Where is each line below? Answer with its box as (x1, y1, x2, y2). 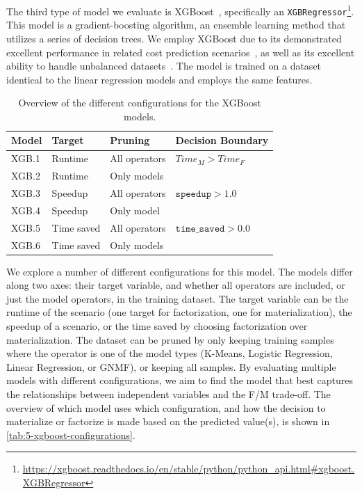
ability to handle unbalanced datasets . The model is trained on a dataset (6, 58, 322, 73)
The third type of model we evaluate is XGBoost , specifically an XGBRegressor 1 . (6, 2, 354, 18)
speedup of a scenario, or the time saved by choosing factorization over (6, 319, 308, 333)
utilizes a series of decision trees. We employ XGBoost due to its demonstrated (6, 31, 342, 45)
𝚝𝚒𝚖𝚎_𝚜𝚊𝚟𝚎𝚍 (175, 223, 225, 234)
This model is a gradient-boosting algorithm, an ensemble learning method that (6, 17, 346, 32)
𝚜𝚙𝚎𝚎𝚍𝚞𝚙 (175, 189, 211, 199)
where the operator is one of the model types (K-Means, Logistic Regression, (6, 346, 333, 360)
